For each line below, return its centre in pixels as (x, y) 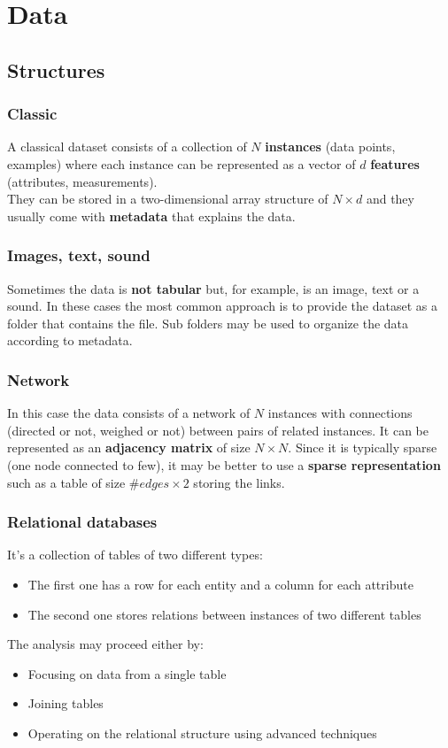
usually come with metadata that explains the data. (151, 216)
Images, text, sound (79, 255)
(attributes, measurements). (82, 181)
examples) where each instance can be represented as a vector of (182, 163)
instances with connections (340, 413)
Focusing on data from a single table (127, 673)
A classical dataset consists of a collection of (127, 147)
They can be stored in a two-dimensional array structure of (168, 199)
